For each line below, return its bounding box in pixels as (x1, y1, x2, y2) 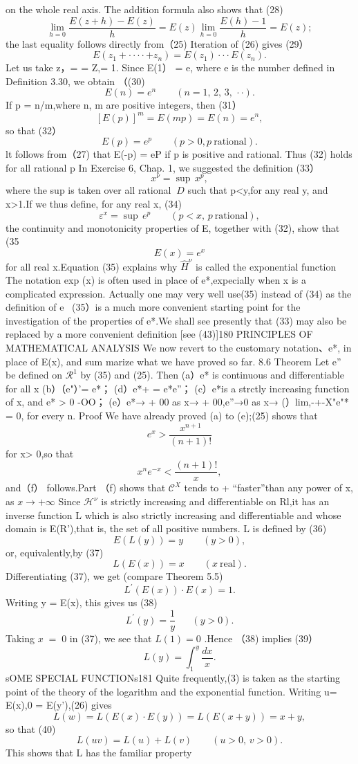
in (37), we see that (69, 631, 152, 646)
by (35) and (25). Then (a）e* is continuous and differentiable (80, 367, 344, 382)
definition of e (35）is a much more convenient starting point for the (6, 300, 301, 314)
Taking (6, 631, 35, 646)
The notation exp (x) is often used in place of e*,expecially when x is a (6, 273, 306, 287)
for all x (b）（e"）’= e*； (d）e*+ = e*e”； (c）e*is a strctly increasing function (6, 381, 350, 395)
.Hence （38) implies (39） (204, 631, 319, 646)
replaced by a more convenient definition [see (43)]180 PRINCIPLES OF (6, 327, 313, 341)
